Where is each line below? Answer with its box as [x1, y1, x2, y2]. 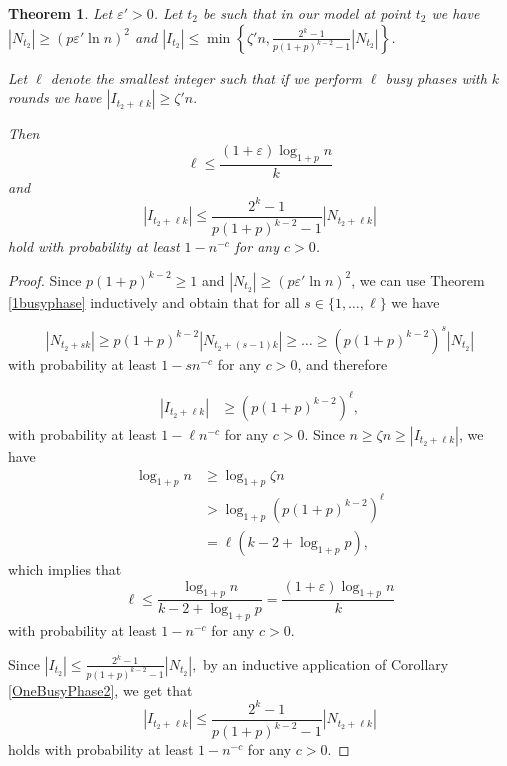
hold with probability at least [8, 236, 180, 257]
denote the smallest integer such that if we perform [50, 67, 362, 88]
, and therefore [297, 353, 388, 374]
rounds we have [8, 87, 102, 108]
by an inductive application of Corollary [203, 653, 449, 674]
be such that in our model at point [202, 3, 411, 23]
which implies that [8, 558, 122, 579]
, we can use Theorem [351, 269, 485, 290]
